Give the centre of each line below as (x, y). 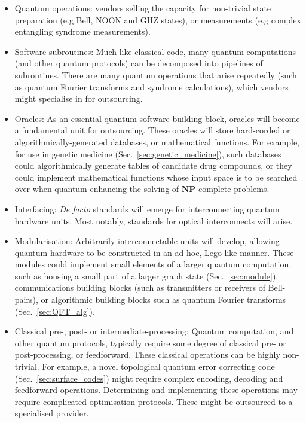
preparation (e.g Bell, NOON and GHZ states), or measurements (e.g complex (158, 19)
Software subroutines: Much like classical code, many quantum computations (155, 51)
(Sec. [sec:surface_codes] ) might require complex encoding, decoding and (149, 378)
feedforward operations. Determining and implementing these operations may (156, 390)
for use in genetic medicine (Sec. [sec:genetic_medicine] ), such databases (148, 153)
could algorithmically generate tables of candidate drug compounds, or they (153, 165)
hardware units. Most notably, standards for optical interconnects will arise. (154, 220)
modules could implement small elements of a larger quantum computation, (153, 264)
